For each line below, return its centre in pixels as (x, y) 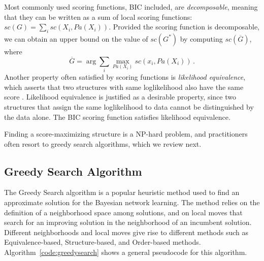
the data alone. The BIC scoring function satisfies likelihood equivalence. (117, 117)
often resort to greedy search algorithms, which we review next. (103, 143)
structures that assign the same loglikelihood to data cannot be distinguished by (129, 106)
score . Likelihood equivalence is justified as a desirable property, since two (120, 97)
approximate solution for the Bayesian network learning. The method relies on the (132, 202)
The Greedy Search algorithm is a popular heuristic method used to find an (122, 192)
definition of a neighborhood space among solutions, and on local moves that (123, 212)
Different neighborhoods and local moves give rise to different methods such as (126, 232)
